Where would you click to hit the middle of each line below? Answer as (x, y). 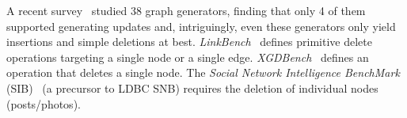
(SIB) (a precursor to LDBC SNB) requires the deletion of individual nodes (192, 88)
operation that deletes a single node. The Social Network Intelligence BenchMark (203, 72)
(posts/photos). (44, 103)
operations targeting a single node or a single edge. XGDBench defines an (188, 57)
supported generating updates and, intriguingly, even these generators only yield (201, 26)
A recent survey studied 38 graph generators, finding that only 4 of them (186, 10)
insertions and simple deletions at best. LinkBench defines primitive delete (189, 42)
